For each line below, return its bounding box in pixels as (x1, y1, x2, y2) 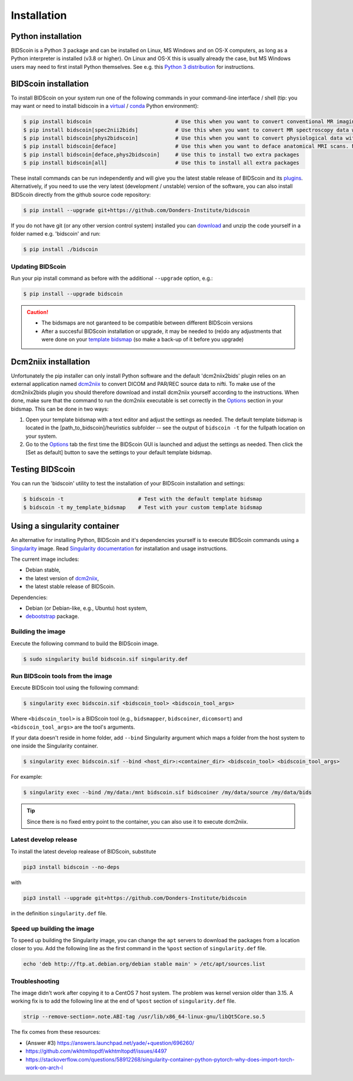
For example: (11, 773, 43, 781)
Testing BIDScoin (11, 464, 76, 474)
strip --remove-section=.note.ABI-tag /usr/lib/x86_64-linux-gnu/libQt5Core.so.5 (23, 1013, 266, 1020)
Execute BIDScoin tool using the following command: (11, 684, 139, 692)
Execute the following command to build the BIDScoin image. (11, 640, 159, 647)
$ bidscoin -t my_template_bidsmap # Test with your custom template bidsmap (23, 504, 262, 511)
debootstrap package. (25, 613, 79, 620)
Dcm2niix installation (11, 356, 91, 366)
